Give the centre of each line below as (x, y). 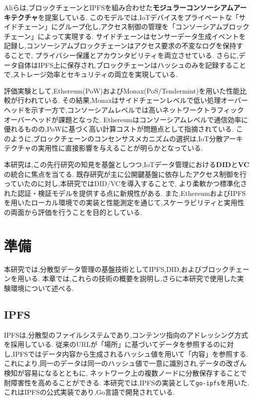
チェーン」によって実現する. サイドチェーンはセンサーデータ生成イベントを (125, 36)
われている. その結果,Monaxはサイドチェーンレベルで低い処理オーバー (136, 100)
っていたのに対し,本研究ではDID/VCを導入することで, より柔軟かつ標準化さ (126, 183)
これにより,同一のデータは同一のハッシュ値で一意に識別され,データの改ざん (125, 363)
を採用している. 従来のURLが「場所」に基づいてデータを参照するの (112, 344)
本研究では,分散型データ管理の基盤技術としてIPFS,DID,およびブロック (117, 269)
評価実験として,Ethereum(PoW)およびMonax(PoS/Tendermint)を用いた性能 (122, 90)
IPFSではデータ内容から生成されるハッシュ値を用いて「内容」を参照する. (130, 353)
